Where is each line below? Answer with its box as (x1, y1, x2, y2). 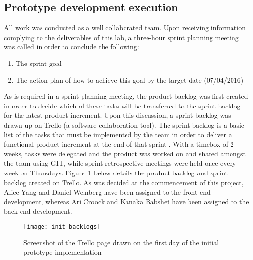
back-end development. (4, 206, 72, 216)
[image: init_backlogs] (23, 223, 101, 230)
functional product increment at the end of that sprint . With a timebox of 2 (4, 139, 234, 149)
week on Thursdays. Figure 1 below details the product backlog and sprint (4, 167, 228, 177)
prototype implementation (23, 247, 102, 257)
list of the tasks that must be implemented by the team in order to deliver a (4, 129, 232, 139)
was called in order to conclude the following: (4, 42, 139, 52)
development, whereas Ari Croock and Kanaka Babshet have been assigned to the (4, 196, 249, 206)
